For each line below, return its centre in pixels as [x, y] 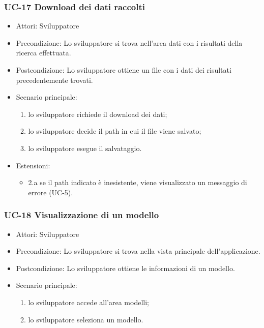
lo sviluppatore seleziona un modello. [86, 319]
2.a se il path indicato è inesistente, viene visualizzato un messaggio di [138, 182]
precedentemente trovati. [54, 80]
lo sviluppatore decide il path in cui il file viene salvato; [115, 131]
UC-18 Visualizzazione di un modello [82, 215]
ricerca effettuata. [43, 53]
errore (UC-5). [51, 192]
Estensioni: [33, 165]
